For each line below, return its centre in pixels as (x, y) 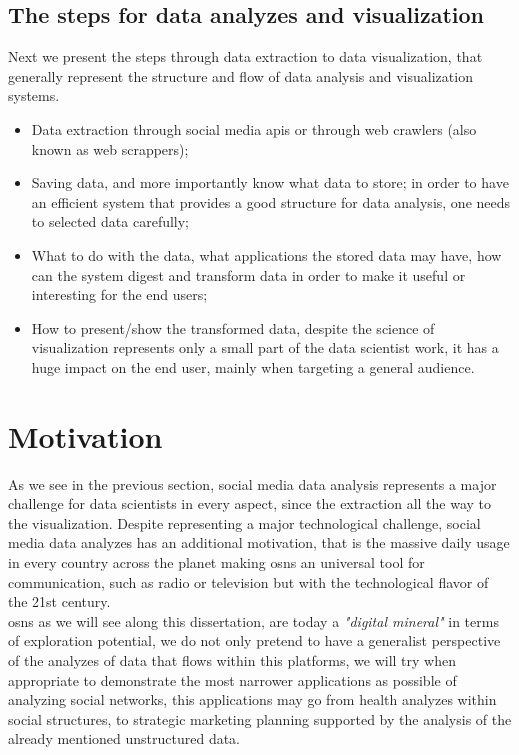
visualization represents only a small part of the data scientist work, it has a (265, 347)
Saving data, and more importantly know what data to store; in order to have (270, 182)
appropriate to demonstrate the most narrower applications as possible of (232, 679)
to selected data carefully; (110, 221)
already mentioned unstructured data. (124, 738)
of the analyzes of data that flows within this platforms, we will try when (232, 659)
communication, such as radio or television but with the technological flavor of (248, 581)
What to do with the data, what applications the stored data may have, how (266, 254)
